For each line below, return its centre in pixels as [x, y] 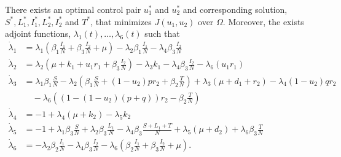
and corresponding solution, [235, 9]
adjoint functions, [38, 33]
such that [162, 33]
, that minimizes [121, 21]
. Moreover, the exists [263, 21]
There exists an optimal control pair [73, 9]
